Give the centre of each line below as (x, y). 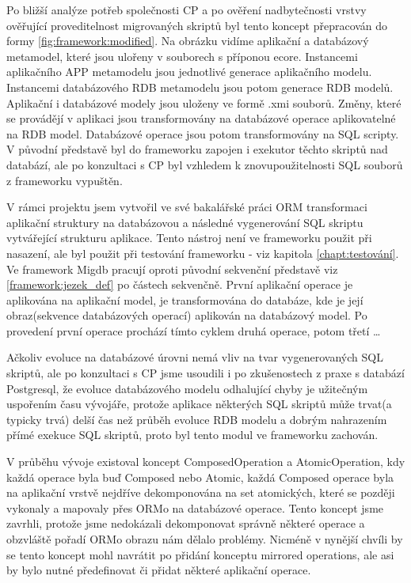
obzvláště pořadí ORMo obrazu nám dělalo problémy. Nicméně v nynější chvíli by (205, 539)
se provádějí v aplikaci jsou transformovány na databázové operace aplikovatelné (201, 118)
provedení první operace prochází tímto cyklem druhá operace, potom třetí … (194, 330)
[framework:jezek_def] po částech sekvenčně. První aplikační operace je (180, 284)
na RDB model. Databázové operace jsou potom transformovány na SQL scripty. (203, 133)
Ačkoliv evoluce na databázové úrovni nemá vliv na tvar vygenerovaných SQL (195, 357)
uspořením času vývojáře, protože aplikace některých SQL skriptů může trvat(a (199, 404)
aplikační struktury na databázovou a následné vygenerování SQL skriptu (185, 222)
